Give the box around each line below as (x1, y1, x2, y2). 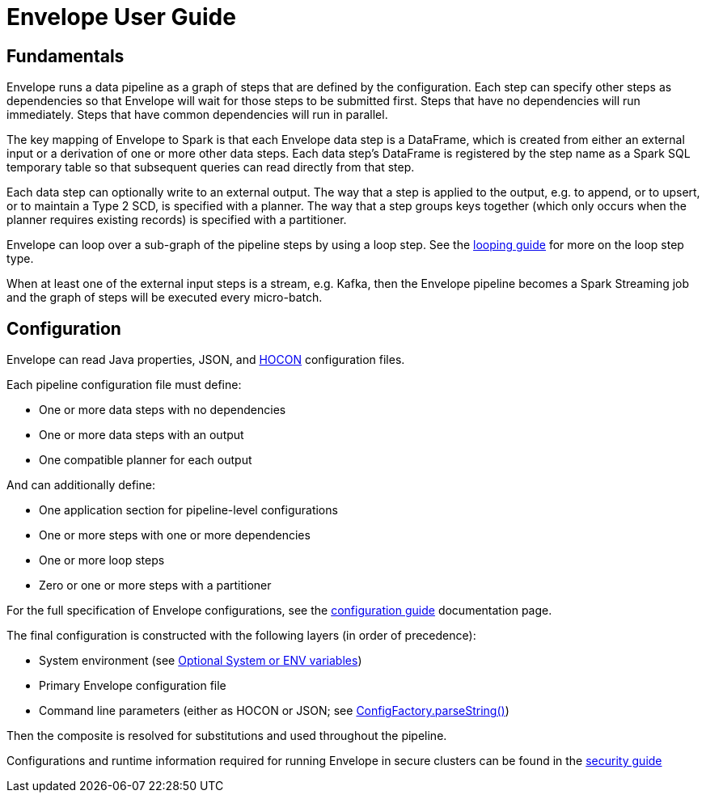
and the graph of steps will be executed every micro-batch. (6, 290, 323, 305)
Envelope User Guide (6, 3, 236, 31)
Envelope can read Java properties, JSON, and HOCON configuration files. (6, 353, 405, 367)
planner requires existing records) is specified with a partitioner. (6, 213, 347, 227)
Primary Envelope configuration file (39, 679, 226, 693)
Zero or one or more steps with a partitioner (39, 578, 272, 593)
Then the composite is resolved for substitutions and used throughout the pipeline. (6, 729, 447, 743)
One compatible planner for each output (39, 453, 252, 467)
